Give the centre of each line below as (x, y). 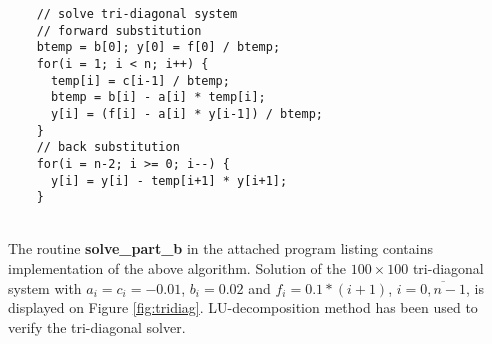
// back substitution (108, 147)
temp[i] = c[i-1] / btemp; (140, 80)
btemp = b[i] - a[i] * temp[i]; (158, 97)
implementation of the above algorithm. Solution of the (177, 268)
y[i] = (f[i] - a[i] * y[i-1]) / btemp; (186, 113)
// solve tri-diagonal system (137, 14)
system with (45, 287)
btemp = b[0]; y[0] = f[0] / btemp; (158, 47)
